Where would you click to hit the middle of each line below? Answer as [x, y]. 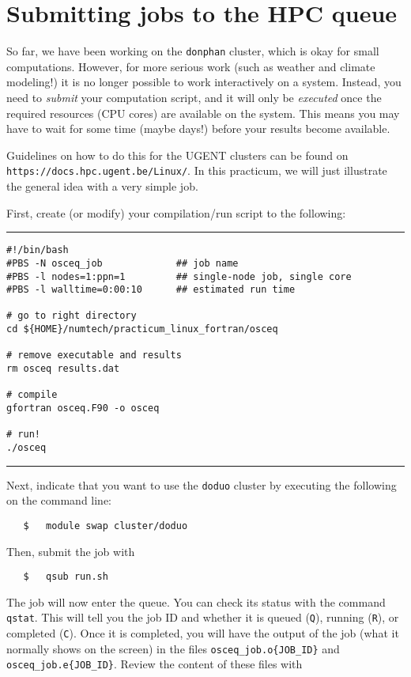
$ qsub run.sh [66, 577]
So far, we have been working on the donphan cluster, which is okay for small [193, 51]
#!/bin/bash [38, 250]
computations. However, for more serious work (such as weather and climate [191, 66]
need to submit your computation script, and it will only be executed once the [194, 97]
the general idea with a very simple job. [102, 186]
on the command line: [59, 500]
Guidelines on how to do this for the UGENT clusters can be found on [177, 155]
